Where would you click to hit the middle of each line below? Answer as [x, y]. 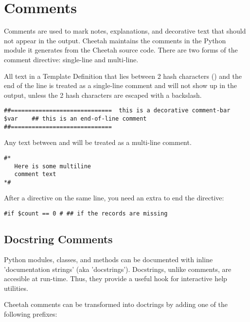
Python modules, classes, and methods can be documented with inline [108, 259]
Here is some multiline [53, 166]
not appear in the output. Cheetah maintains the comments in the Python [115, 40]
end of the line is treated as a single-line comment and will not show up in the [121, 85]
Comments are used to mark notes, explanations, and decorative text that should [125, 31]
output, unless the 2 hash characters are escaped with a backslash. [103, 95]
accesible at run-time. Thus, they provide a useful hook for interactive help [116, 278]
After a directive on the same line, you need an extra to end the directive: [114, 198]
